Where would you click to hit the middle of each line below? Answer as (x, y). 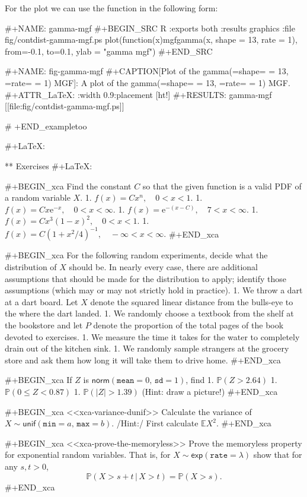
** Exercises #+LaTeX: (49, 165)
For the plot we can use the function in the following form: (111, 8)
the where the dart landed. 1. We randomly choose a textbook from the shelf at (149, 313)
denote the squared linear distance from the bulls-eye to (192, 301)
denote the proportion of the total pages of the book (188, 325)
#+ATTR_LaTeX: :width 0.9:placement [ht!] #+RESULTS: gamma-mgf (138, 94)
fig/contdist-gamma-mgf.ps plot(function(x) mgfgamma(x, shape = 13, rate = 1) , (151, 39)
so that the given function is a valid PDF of (222, 186)
